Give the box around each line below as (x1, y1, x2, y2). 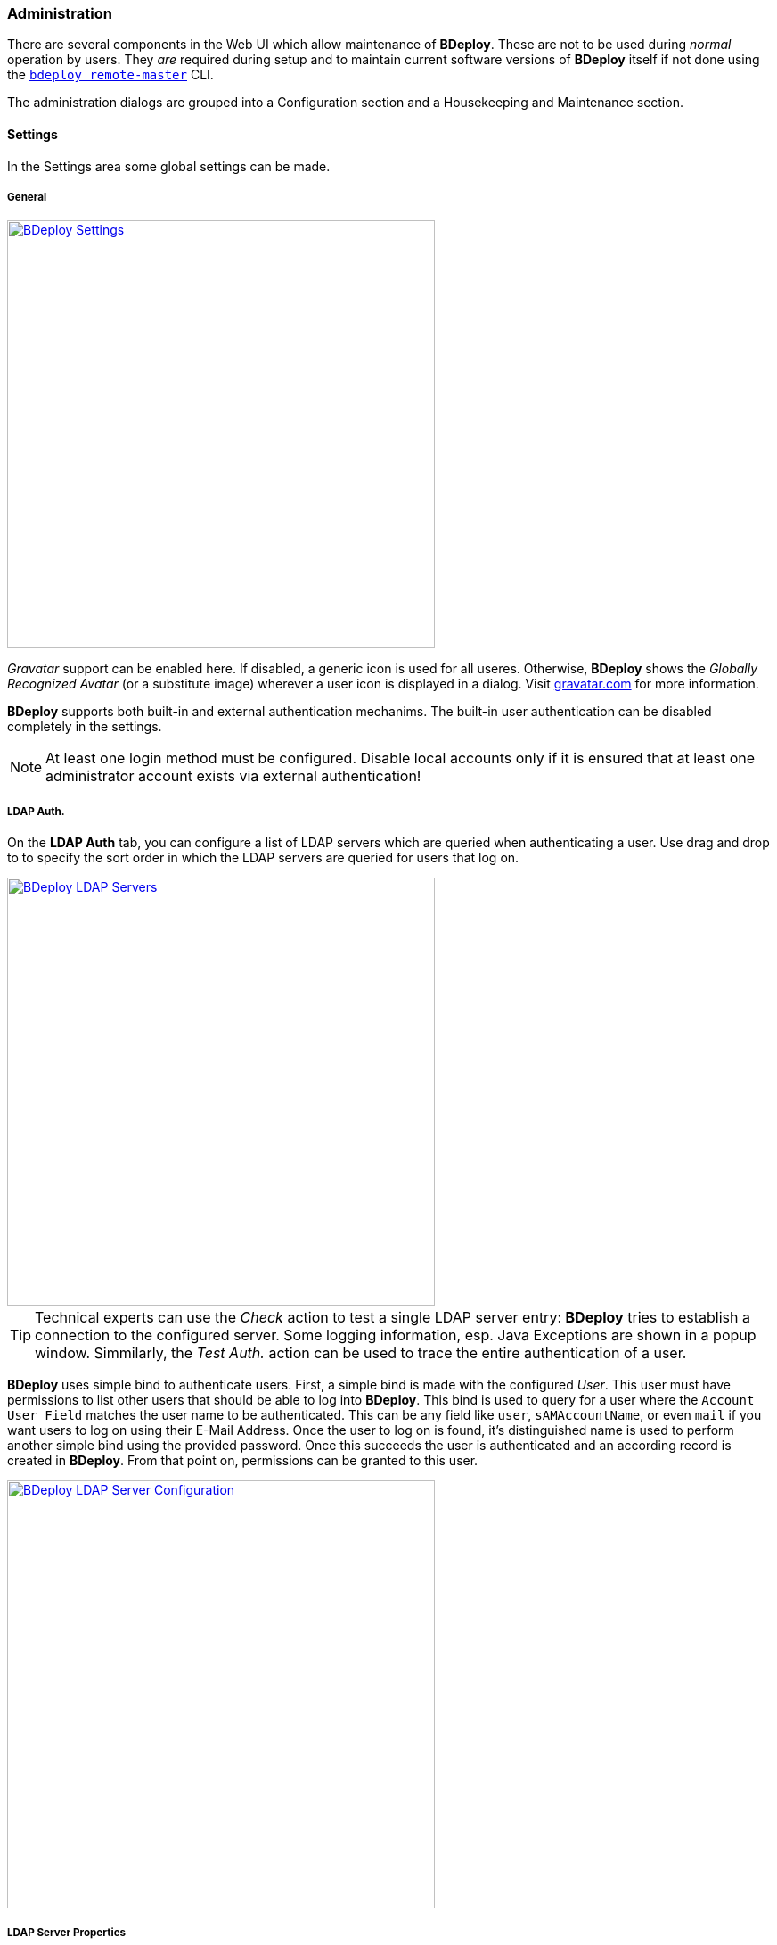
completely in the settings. (7, 719, 162, 735)
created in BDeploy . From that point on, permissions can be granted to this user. (7, 1453, 478, 1469)
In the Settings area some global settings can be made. (7, 158, 331, 174)
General (7, 190, 47, 203)
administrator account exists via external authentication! (45, 767, 421, 786)
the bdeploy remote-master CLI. (7, 67, 214, 83)
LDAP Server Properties (7, 1925, 127, 1939)
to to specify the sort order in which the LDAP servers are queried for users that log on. (7, 850, 519, 866)
